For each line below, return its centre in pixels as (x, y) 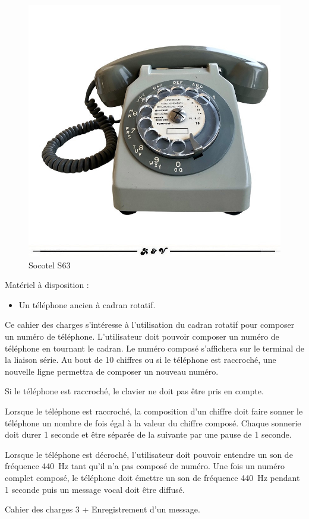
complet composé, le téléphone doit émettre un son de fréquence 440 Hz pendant (152, 477)
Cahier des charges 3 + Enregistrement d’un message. (103, 509)
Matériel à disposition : (47, 285)
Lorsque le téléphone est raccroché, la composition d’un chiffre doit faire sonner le (154, 411)
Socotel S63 (50, 265)
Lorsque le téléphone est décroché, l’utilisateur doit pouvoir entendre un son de (149, 454)
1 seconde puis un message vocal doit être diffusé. (95, 489)
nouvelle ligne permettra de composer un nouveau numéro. (112, 371)
